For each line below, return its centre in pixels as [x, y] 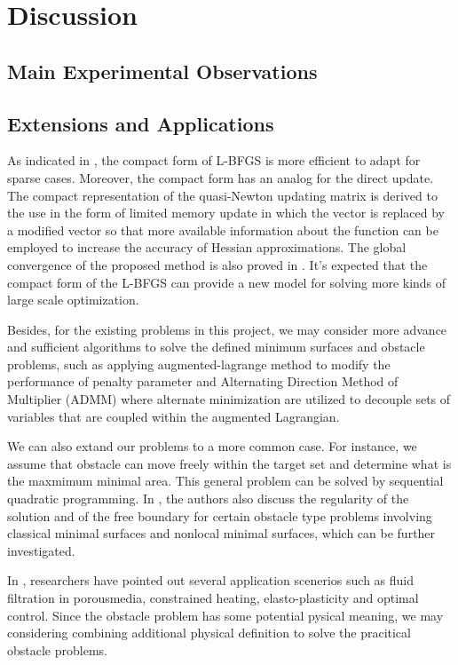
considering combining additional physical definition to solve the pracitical [209, 633]
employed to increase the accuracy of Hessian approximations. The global [207, 247]
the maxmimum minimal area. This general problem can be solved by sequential [225, 481]
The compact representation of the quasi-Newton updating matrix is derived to [222, 195]
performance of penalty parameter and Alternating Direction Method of [203, 381]
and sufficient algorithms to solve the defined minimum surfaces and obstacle [216, 347]
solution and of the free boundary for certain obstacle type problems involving [220, 515]
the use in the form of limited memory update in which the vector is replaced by [226, 213]
